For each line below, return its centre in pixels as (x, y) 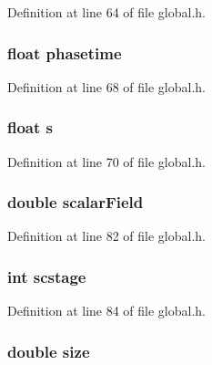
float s (30, 127)
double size (49, 351)
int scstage (47, 276)
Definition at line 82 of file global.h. (107, 236)
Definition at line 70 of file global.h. (107, 161)
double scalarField (76, 202)
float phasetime (65, 52)
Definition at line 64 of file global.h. (107, 12)
